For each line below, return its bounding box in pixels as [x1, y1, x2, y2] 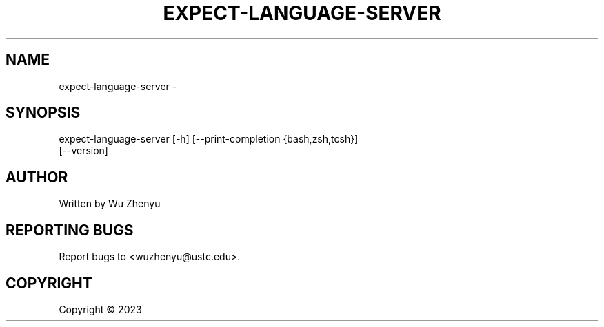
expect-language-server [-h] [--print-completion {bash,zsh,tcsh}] [59, 133, 359, 145]
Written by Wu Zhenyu [59, 198, 161, 210]
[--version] [59, 145, 108, 157]
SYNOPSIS [6, 104, 81, 122]
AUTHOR [6, 168, 68, 186]
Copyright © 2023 [59, 303, 142, 315]
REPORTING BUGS [6, 221, 134, 239]
